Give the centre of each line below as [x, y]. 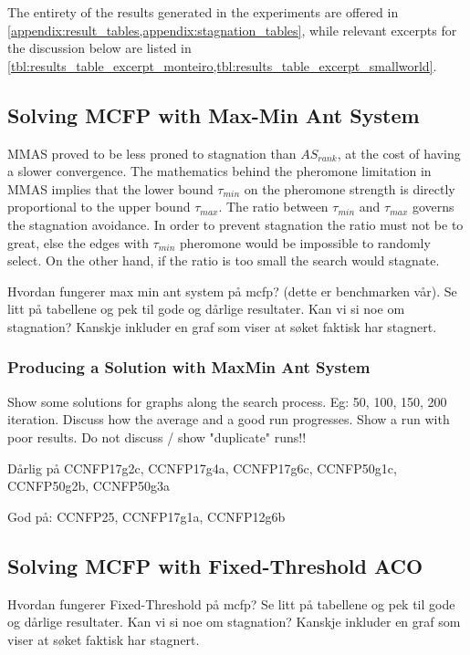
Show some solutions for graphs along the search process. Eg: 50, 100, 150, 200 [227, 401]
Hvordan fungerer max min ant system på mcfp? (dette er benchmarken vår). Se [232, 291]
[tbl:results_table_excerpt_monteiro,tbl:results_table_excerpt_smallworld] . [222, 65]
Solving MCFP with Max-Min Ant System [214, 114]
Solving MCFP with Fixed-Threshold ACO [215, 565]
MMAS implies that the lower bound [110, 188]
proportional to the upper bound [99, 207]
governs [433, 207]
